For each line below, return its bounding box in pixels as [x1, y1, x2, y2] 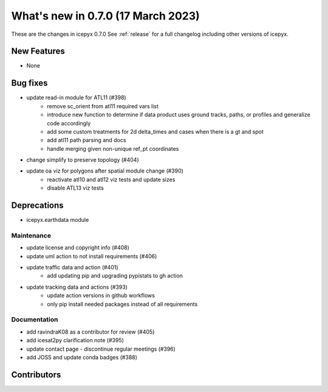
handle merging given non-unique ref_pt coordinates [47, 145, 179, 152]
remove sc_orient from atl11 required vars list [47, 102, 159, 109]
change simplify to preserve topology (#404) [26, 156, 139, 163]
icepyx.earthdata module [26, 216, 89, 224]
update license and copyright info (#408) [26, 244, 130, 252]
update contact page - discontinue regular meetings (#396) [26, 345, 176, 352]
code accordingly [47, 119, 91, 127]
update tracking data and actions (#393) [26, 283, 128, 291]
